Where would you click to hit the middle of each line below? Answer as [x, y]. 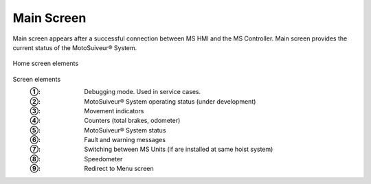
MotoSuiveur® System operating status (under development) [170, 101]
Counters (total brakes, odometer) [132, 121]
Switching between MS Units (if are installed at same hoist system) [179, 149]
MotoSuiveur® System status [125, 130]
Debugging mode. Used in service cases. [143, 92]
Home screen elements [46, 64]
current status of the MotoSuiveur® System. [75, 47]
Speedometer [103, 159]
